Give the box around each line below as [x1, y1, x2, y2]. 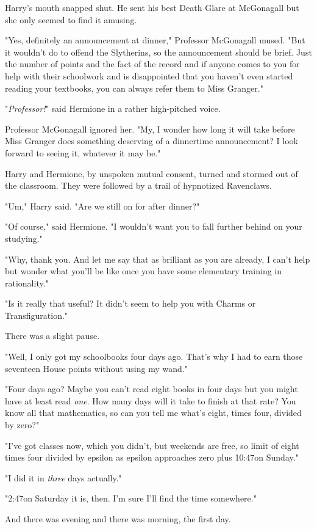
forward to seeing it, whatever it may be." [5, 146, 161, 159]
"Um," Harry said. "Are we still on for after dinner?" [5, 199, 200, 212]
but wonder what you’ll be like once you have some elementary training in [5, 264, 282, 277]
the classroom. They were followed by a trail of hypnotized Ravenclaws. [5, 179, 272, 192]
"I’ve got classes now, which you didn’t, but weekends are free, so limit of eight [5, 439, 299, 451]
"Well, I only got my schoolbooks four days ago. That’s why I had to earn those [5, 350, 303, 363]
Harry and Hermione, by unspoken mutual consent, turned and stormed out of [5, 167, 298, 180]
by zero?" [5, 418, 40, 431]
